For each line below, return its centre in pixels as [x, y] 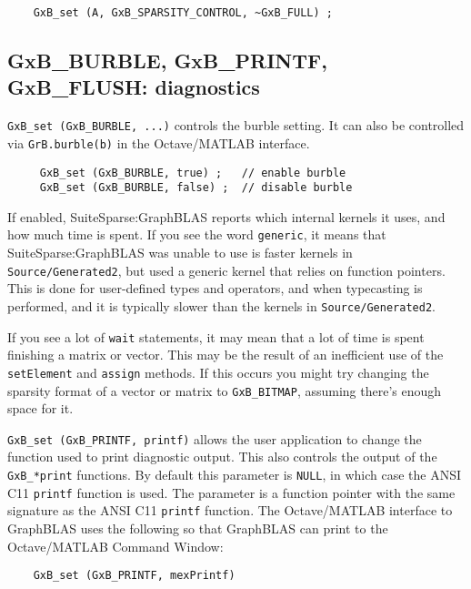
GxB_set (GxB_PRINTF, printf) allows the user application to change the [215, 438]
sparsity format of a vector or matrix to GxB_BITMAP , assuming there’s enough [225, 390]
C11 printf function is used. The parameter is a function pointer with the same [231, 492]
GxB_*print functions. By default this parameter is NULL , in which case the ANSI [235, 475]
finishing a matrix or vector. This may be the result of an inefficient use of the [225, 355]
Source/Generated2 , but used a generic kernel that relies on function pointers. [226, 270]
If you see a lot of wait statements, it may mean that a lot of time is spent [216, 336]
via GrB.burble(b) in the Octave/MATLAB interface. [159, 142]
